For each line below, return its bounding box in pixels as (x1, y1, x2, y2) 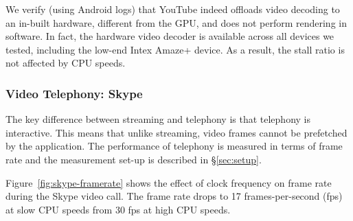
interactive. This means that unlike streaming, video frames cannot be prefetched (5, 125, 348, 139)
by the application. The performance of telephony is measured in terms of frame (5, 139, 343, 153)
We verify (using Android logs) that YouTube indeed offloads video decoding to (5, 2, 340, 16)
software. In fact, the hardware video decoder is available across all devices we (5, 29, 334, 43)
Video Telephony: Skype (5, 84, 143, 102)
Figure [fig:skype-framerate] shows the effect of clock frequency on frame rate (5, 175, 332, 189)
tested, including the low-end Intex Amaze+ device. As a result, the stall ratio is (5, 42, 345, 56)
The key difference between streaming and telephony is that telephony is (5, 112, 310, 126)
